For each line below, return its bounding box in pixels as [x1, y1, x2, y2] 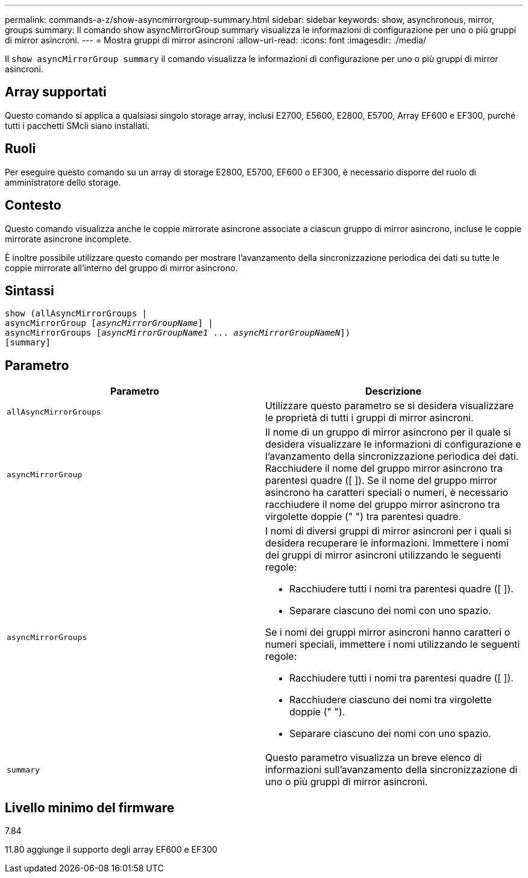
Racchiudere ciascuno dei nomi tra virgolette [289, 694, 492, 706]
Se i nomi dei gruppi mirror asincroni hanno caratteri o [265, 626, 511, 639]
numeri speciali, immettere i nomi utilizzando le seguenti [265, 638, 520, 651]
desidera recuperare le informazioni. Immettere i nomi [265, 537, 509, 550]
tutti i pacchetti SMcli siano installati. [5, 120, 149, 131]
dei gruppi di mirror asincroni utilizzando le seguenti [265, 549, 501, 562]
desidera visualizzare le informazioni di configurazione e [265, 438, 521, 451]
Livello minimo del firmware [5, 800, 175, 815]
